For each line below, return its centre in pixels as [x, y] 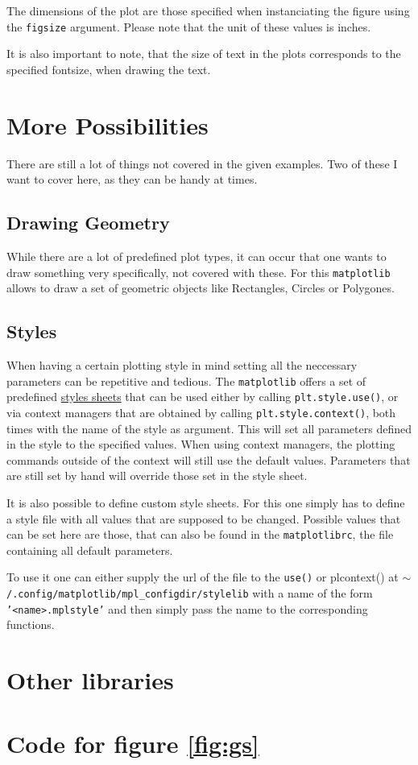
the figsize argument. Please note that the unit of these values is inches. [189, 26]
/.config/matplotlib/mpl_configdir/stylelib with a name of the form [190, 593]
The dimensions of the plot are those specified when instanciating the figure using [208, 10]
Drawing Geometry [88, 223]
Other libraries [90, 680]
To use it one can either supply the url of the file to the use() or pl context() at [203, 577]
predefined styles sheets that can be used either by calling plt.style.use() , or [203, 397]
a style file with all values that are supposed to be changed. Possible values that [204, 518]
